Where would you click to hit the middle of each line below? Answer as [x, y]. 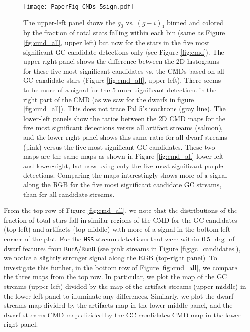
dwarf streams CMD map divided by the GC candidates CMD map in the [114, 314]
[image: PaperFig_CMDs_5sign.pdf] [79, 7]
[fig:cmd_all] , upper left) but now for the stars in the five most [117, 42]
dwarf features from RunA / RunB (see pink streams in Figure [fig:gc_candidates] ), [122, 248]
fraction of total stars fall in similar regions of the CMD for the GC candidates [121, 219]
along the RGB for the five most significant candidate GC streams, [122, 184]
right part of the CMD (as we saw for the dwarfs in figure [109, 99]
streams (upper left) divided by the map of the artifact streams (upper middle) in [125, 286]
